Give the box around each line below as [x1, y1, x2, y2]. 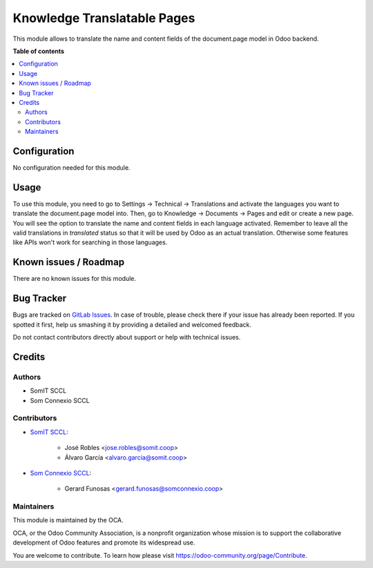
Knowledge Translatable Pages [12, 10, 195, 26]
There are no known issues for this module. [12, 275, 136, 283]
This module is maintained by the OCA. [12, 516, 124, 525]
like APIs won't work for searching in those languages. [12, 238, 168, 246]
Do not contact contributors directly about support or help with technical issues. [12, 333, 241, 342]
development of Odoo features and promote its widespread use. [12, 538, 195, 547]
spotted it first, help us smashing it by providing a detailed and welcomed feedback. [12, 320, 251, 329]
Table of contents [12, 47, 65, 55]
